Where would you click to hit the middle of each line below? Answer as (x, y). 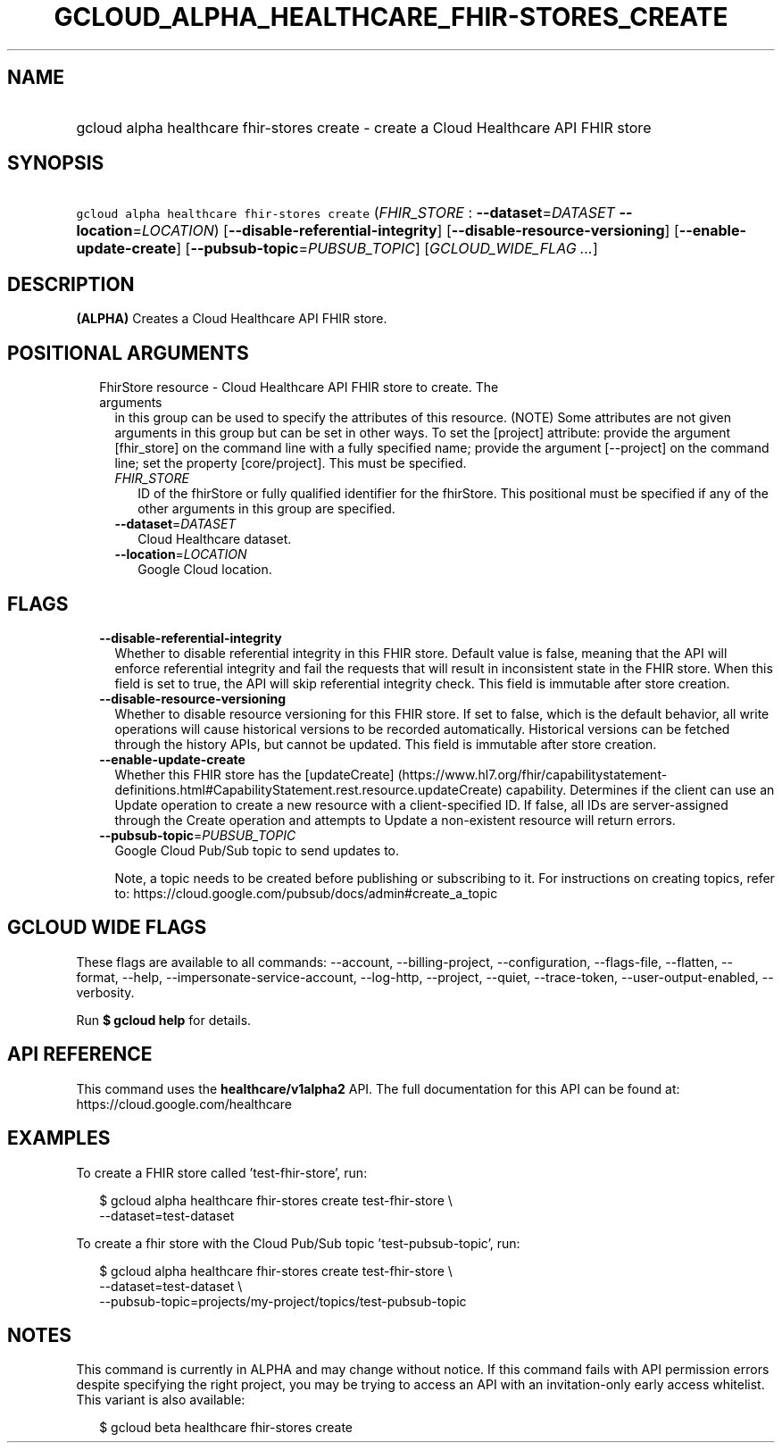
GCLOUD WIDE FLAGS (107, 928)
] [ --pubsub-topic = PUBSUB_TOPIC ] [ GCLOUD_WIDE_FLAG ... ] (387, 249)
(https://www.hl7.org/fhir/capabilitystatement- (532, 774)
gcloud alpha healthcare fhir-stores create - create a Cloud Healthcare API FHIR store (364, 127)
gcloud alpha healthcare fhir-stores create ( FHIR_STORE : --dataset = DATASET (345, 213)
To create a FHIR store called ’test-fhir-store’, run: (222, 1172)
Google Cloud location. (205, 570)
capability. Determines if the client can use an (640, 789)
